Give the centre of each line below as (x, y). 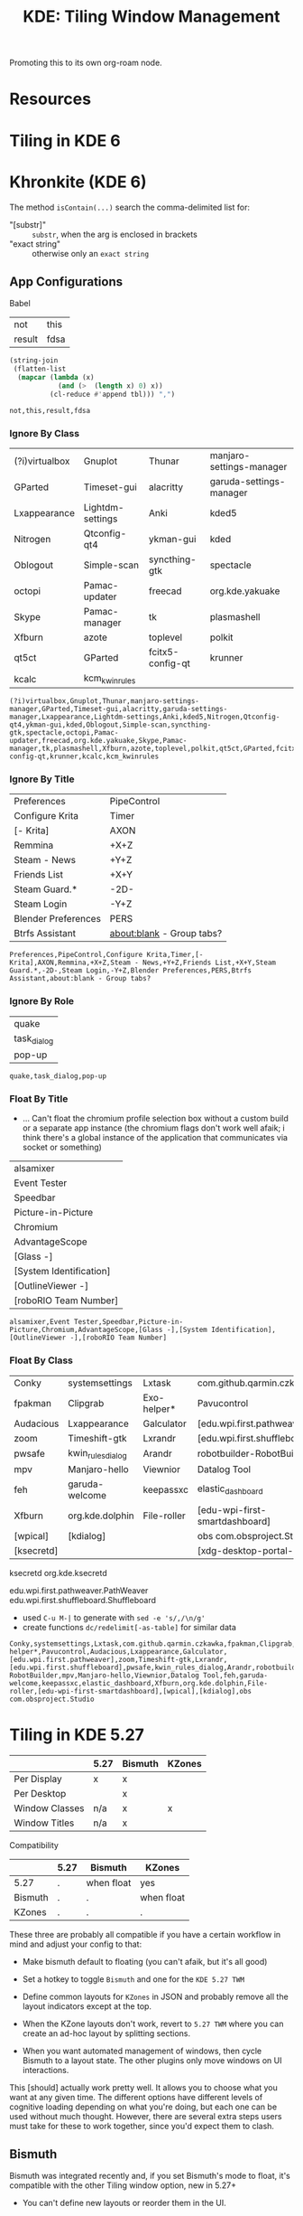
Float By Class (41, 1360)
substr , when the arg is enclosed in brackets (115, 234)
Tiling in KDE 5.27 (77, 1735)
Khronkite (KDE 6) (78, 182)
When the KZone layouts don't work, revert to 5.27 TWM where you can (153, 2024)
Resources (50, 99)
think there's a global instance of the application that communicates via (155, 1138)
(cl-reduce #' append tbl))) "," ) (112, 394)
